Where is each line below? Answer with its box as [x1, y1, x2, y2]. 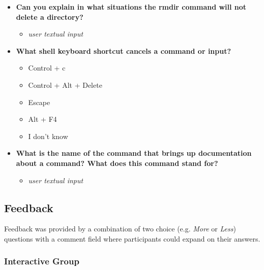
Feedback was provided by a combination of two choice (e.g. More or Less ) [4, 223, 236, 234]
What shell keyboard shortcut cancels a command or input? [16, 45, 231, 56]
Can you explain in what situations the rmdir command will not [16, 2, 247, 12]
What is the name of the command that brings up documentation [16, 148, 252, 158]
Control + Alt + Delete [28, 79, 102, 90]
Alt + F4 [28, 114, 57, 124]
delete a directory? [16, 11, 83, 22]
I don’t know [28, 130, 68, 141]
